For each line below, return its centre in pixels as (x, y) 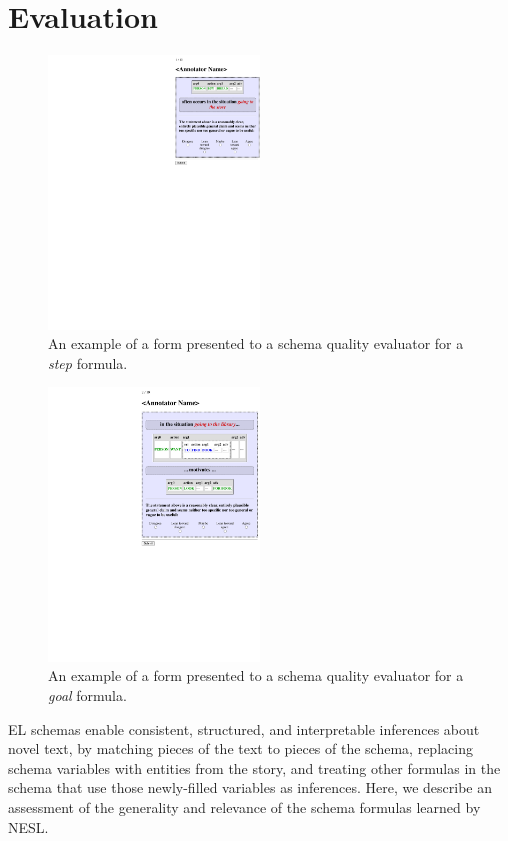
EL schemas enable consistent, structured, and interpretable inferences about (244, 728)
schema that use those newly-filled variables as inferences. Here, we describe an (250, 787)
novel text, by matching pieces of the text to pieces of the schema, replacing (240, 748)
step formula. (88, 362)
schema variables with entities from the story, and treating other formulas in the (254, 767)
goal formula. (87, 694)
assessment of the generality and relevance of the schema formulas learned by (244, 806)
